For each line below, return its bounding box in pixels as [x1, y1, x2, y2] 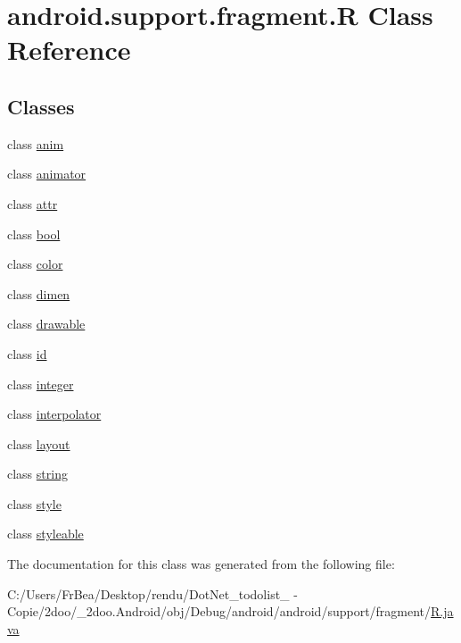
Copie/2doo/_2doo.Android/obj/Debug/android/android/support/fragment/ [7, 602, 432, 621]
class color [7, 255, 63, 273]
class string [7, 464, 68, 483]
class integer [7, 374, 74, 393]
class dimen [7, 284, 70, 303]
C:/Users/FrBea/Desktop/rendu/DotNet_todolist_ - [7, 584, 298, 603]
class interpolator [7, 405, 102, 423]
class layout [7, 434, 70, 453]
